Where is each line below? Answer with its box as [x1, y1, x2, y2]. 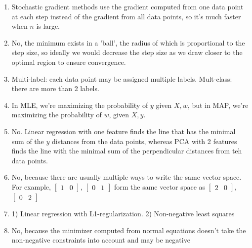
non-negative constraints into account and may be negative [11, 235, 190, 245]
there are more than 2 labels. [11, 83, 99, 94]
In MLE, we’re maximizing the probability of [11, 99, 148, 110]
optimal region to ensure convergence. [11, 56, 126, 67]
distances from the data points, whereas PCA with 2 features [52, 136, 237, 146]
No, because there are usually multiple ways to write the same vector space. [11, 172, 242, 182]
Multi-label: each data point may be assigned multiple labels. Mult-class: [11, 73, 232, 84]
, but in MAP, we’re [187, 99, 249, 110]
